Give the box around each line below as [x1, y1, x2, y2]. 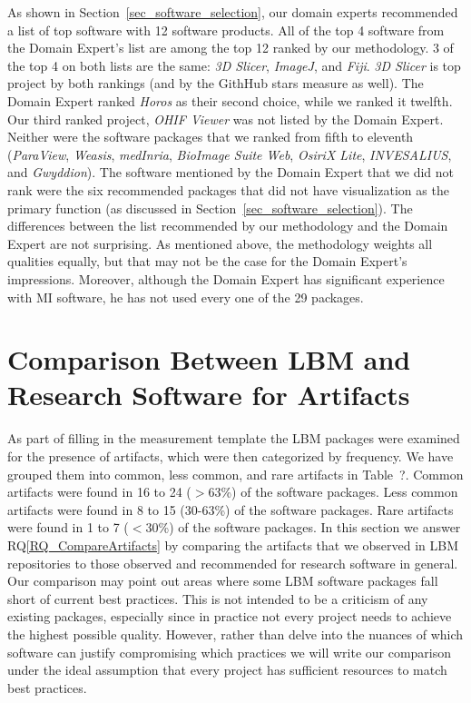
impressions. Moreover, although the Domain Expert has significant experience [7, 269, 445, 288]
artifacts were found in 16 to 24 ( [7, 482, 191, 501]
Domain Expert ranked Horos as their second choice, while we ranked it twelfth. [7, 91, 453, 110]
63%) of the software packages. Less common [208, 482, 458, 501]
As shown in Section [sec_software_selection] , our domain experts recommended [7, 3, 458, 21]
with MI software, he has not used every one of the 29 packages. [7, 287, 364, 306]
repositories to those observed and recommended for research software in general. [7, 553, 458, 572]
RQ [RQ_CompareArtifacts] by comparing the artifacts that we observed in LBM [7, 535, 459, 554]
